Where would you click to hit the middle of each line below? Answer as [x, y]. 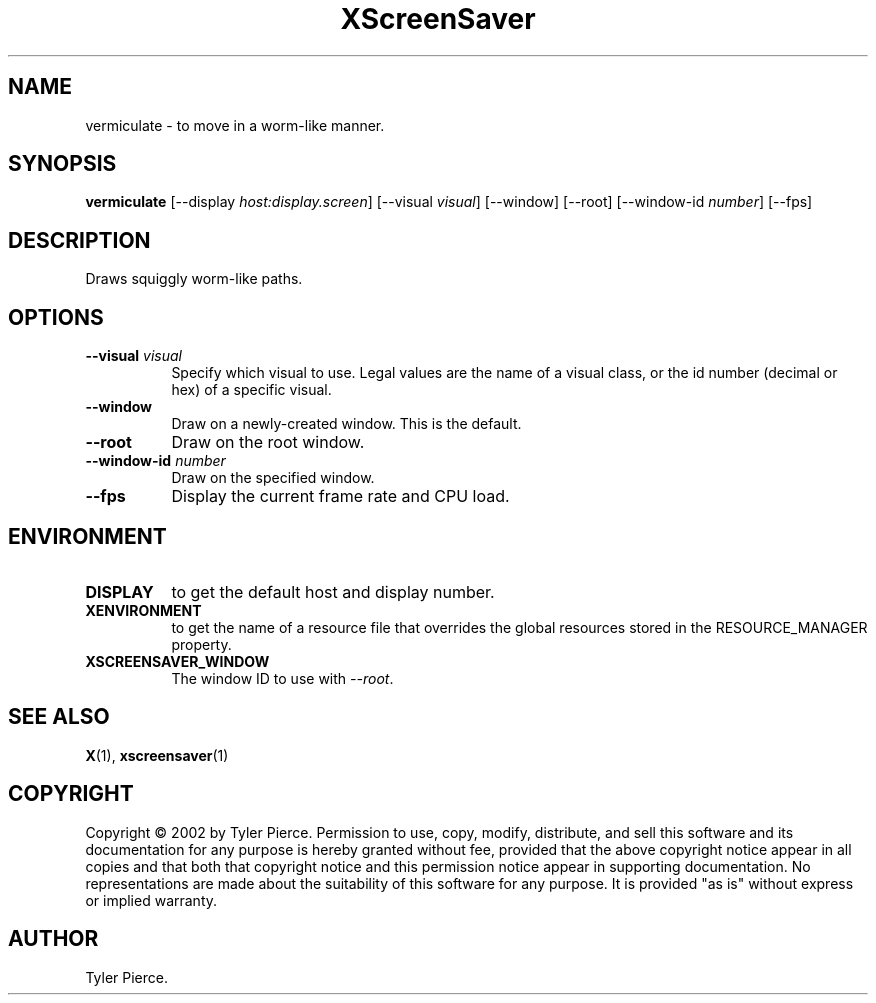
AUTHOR [53, 939]
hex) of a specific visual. [251, 390]
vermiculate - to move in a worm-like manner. [235, 125]
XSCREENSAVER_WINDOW [177, 661]
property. [201, 644]
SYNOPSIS [62, 164]
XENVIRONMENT [143, 610]
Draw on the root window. [268, 442]
